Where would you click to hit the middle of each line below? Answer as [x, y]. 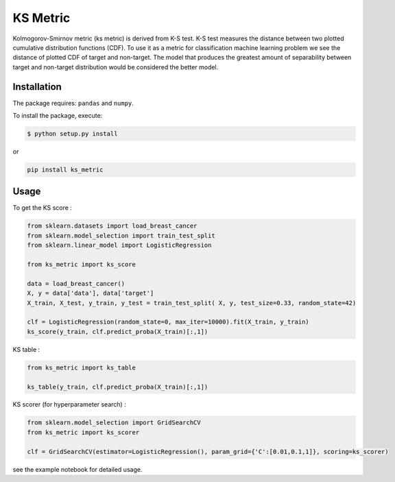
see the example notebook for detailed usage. [77, 469]
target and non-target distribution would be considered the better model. [116, 67]
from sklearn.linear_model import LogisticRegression [119, 245]
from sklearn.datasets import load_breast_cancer [112, 226]
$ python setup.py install [72, 134]
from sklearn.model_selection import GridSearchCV [114, 423]
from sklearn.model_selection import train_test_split [121, 236]
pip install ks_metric [65, 169]
